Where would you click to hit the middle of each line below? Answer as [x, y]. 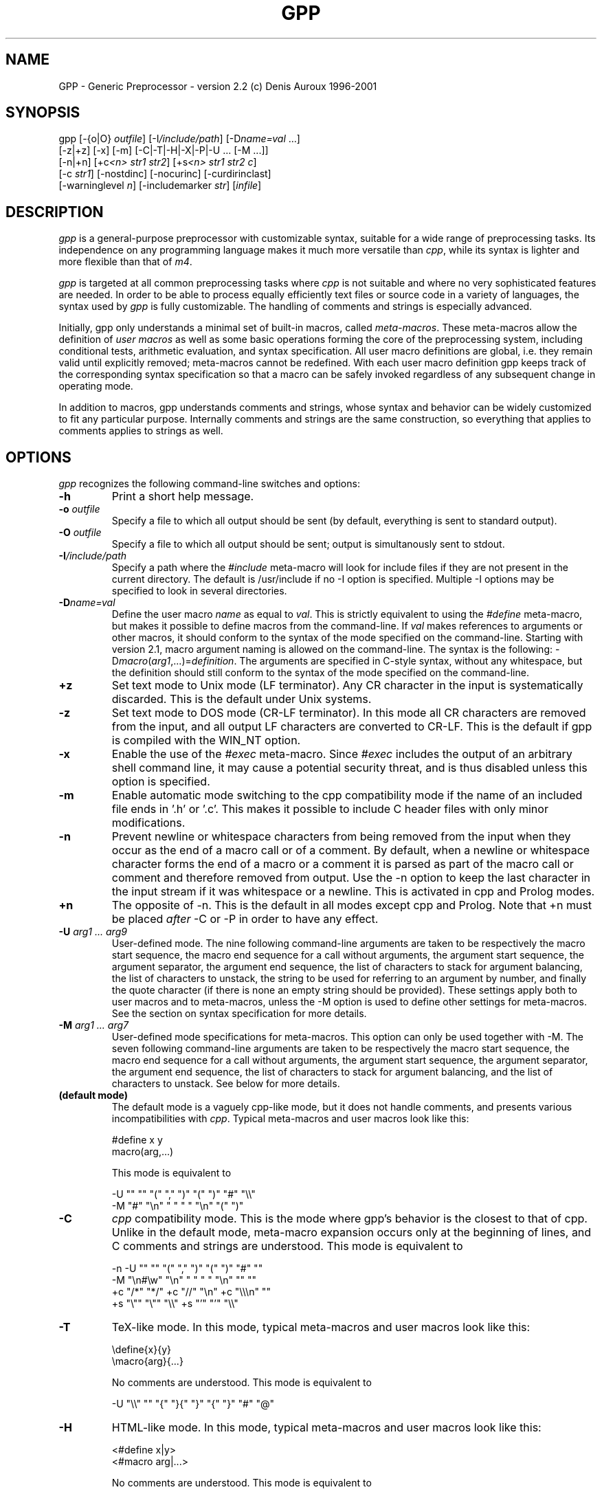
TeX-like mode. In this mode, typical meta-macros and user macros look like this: [321, 1327]
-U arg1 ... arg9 [93, 932]
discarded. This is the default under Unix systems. [242, 699]
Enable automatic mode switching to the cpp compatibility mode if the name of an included [347, 795]
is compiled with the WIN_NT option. [206, 740]
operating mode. [96, 386]
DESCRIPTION [55, 212]
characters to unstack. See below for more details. [226, 1084]
